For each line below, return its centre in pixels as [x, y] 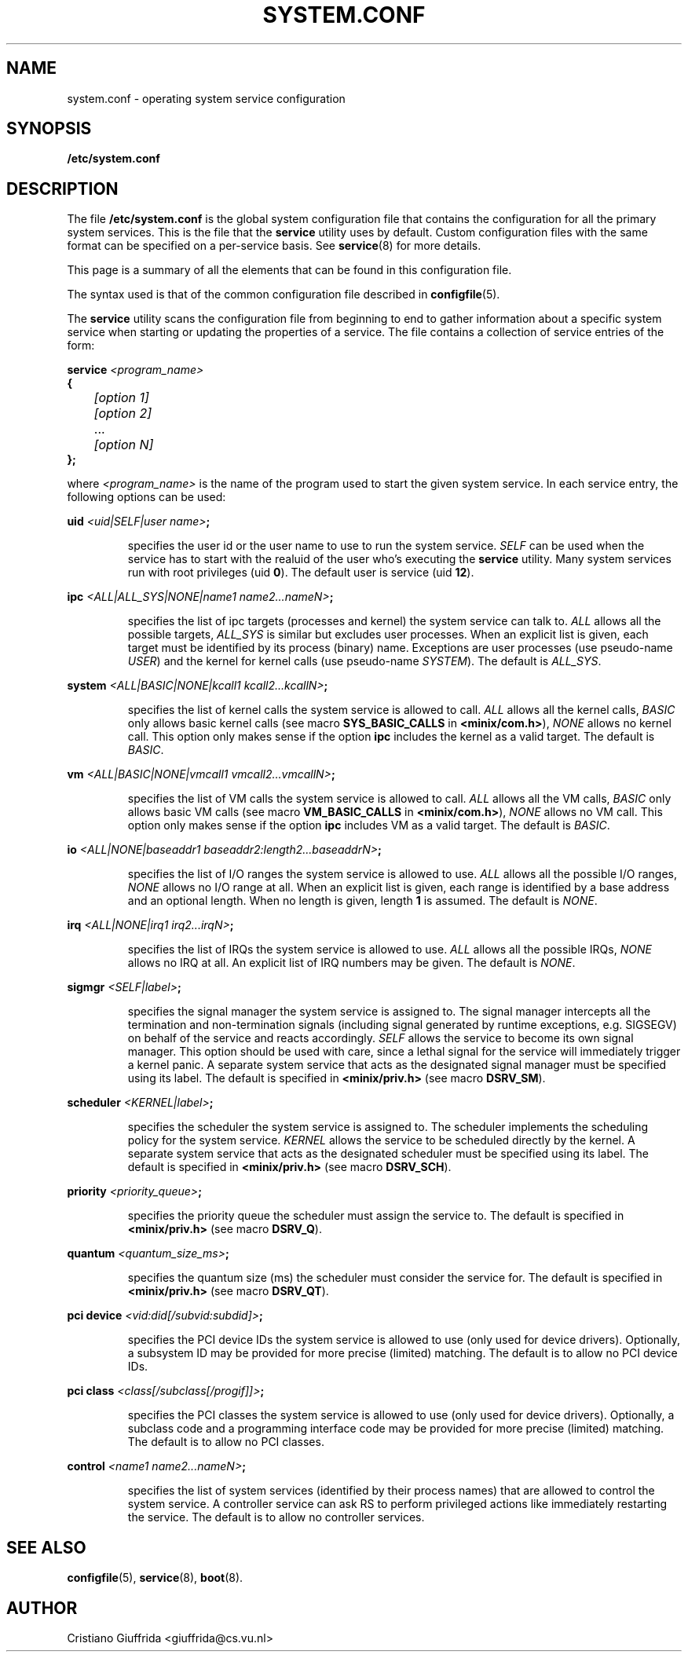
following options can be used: [146, 497]
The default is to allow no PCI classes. [226, 1442]
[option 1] [121, 398]
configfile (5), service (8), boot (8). [155, 1578]
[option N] [124, 445]
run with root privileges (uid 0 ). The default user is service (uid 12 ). [301, 573]
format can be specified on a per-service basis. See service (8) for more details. [274, 246]
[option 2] [123, 414]
